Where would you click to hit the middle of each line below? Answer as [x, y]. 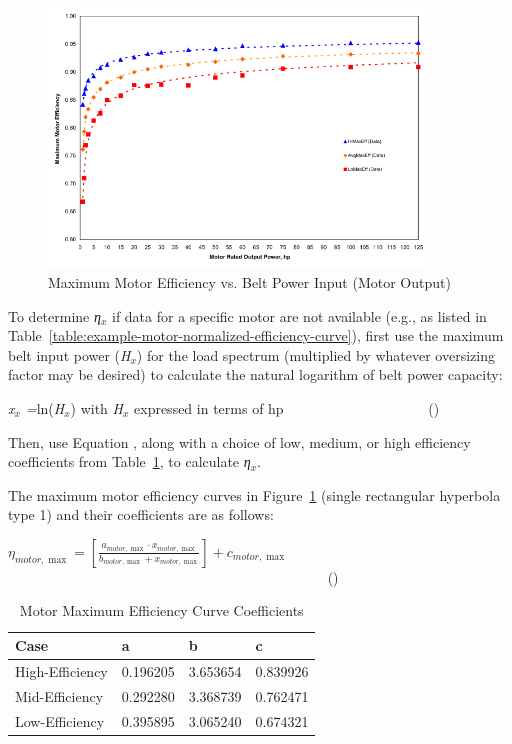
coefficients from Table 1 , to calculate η [129, 461]
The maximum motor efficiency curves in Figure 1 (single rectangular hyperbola [254, 494]
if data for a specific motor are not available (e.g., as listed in [299, 315]
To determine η [54, 315]
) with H [96, 407]
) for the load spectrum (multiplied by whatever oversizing [315, 354]
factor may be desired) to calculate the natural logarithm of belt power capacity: [255, 374]
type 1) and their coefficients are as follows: [141, 514]
